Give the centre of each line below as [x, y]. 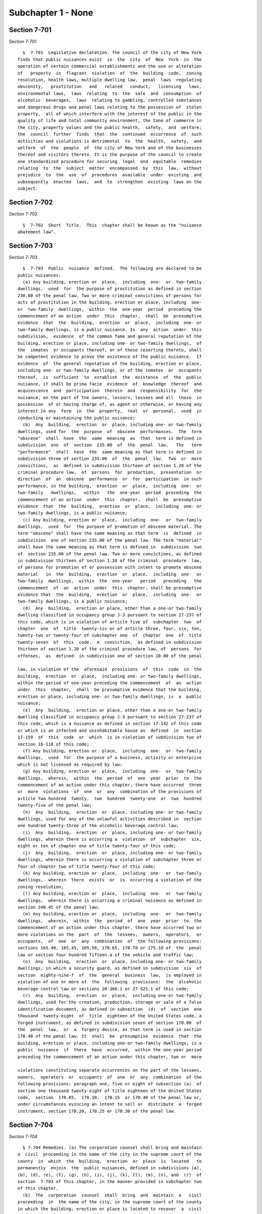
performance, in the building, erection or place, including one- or [110, 486]
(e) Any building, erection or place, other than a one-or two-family [112, 710]
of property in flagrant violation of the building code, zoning [110, 73]
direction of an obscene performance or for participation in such [110, 479]
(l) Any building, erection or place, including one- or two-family [112, 894]
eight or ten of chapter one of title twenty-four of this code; [97, 846]
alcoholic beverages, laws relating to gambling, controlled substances [110, 100]
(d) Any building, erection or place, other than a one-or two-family [112, 608]
